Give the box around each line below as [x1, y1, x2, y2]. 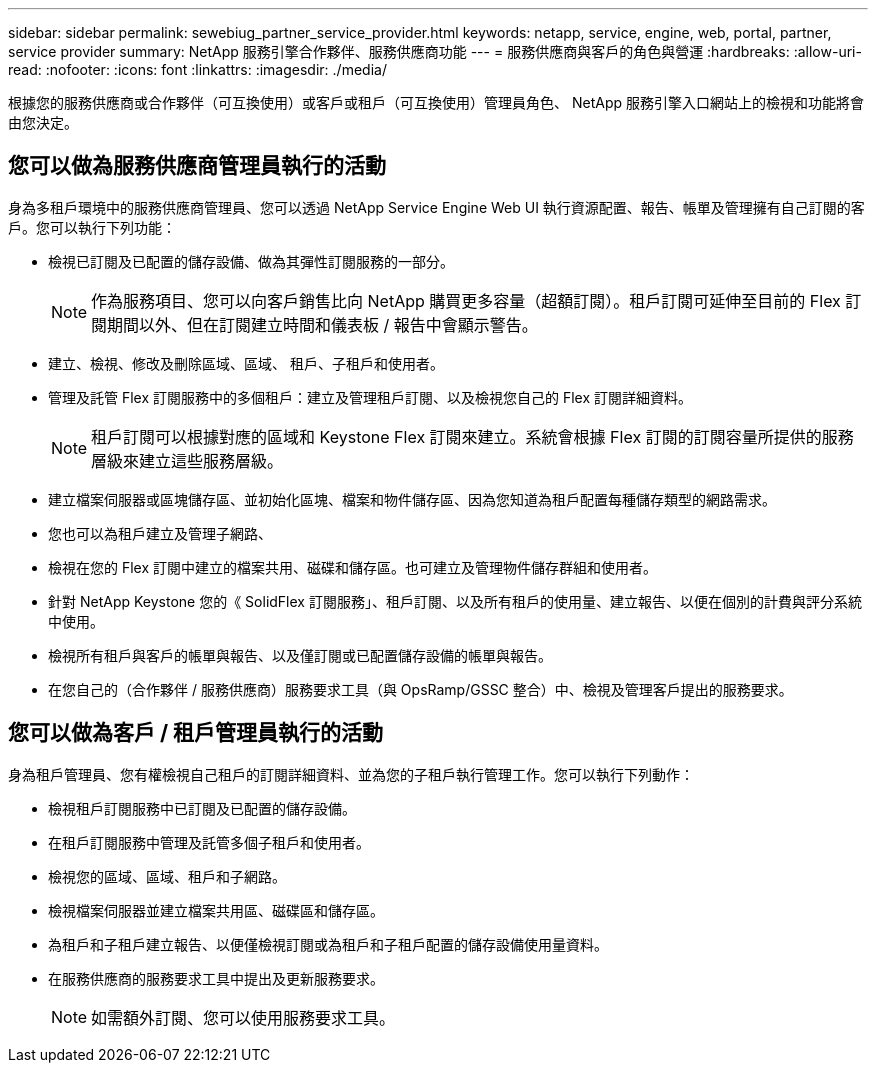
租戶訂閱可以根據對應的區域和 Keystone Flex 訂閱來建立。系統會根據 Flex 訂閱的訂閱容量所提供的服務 [91, 426, 854, 447]
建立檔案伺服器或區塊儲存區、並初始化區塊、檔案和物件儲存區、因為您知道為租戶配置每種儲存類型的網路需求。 [48, 490, 776, 508]
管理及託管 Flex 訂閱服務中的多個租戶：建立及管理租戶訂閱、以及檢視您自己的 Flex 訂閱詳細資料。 [48, 388, 693, 406]
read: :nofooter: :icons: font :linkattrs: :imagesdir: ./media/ [8, 61, 387, 78]
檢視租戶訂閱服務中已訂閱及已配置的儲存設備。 [48, 799, 356, 817]
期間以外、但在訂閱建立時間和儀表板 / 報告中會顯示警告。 [107, 314, 538, 335]
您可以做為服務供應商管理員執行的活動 [8, 153, 386, 179]
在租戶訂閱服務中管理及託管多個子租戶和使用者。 [48, 833, 370, 851]
